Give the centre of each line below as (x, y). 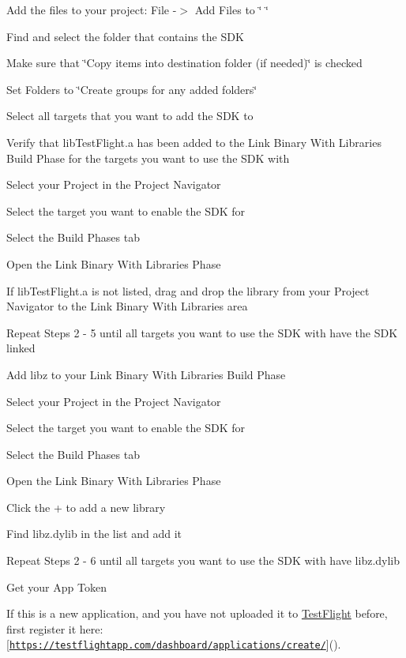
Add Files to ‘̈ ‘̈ (231, 9)
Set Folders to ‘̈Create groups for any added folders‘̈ (132, 89)
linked (21, 348)
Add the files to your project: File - (92, 9)
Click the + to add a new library (86, 507)
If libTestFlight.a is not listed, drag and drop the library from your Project (188, 290)
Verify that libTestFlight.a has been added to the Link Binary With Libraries (194, 142)
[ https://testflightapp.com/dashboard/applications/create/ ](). (174, 644)
